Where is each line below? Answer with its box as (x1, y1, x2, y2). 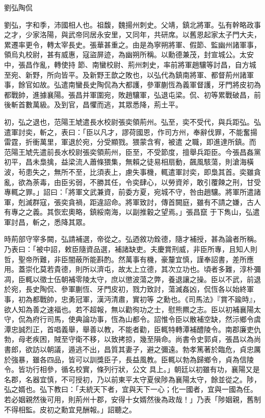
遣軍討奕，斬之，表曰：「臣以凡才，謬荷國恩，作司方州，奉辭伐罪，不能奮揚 (4, 126, 257, 137)
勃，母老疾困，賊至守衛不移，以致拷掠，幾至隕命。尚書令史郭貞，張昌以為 (4, 334, 254, 344)
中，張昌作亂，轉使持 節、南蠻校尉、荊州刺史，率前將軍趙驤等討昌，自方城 (4, 59, 256, 69)
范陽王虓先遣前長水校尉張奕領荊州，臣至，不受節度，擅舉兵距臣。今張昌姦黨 (4, 146, 261, 157)
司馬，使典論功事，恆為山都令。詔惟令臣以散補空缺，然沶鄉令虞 (46, 314, 261, 324)
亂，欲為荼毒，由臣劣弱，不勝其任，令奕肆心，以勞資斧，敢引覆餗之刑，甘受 (4, 176, 261, 187)
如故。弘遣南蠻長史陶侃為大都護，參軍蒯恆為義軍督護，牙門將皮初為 (32, 79, 261, 90)
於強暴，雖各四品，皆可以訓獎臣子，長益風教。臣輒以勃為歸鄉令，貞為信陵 (4, 354, 254, 364)
